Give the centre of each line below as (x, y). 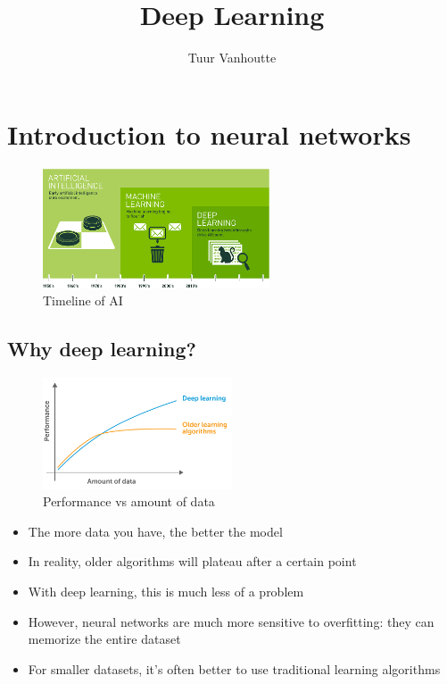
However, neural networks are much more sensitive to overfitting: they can (231, 621)
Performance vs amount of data (129, 501)
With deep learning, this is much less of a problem (166, 592)
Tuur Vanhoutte (232, 58)
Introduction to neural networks (209, 133)
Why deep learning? (102, 349)
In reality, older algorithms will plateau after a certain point (192, 561)
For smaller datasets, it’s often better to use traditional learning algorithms (234, 668)
